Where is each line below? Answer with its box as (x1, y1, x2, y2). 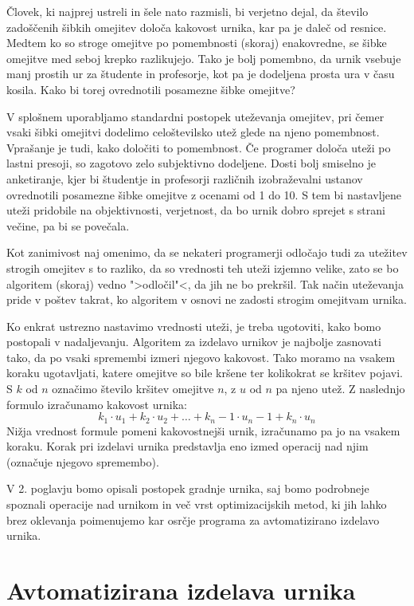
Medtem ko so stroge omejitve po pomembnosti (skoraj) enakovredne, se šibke (6, 34, 387, 51)
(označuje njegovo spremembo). (6, 453, 159, 470)
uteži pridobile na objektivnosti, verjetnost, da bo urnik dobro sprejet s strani (6, 202, 385, 218)
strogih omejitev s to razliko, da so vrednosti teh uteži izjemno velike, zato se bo (6, 259, 399, 276)
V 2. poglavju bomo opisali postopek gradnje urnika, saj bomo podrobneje (6, 480, 369, 497)
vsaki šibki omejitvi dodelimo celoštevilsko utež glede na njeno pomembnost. (6, 124, 380, 140)
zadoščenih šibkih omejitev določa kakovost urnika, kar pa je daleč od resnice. (6, 18, 387, 35)
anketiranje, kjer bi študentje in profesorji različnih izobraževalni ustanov (6, 170, 363, 187)
